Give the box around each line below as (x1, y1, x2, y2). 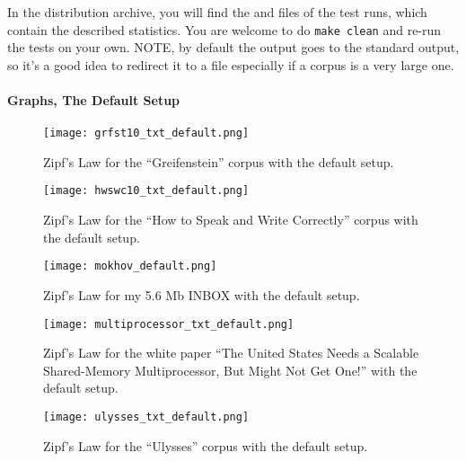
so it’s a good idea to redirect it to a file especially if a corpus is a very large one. (7, 55, 454, 74)
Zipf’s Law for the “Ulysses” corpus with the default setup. (43, 436, 368, 455)
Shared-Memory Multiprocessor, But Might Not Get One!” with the (43, 360, 418, 379)
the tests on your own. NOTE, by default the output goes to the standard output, (7, 38, 460, 57)
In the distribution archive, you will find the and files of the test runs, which (7, 3, 427, 21)
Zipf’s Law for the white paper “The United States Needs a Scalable (43, 343, 419, 362)
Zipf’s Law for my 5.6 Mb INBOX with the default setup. (43, 285, 360, 304)
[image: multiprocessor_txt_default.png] (43, 317, 295, 331)
